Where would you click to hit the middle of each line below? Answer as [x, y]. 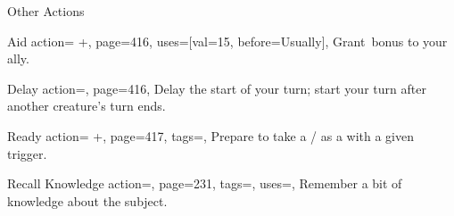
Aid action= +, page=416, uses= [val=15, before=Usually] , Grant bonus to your [227, 41]
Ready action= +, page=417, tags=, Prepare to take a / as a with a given [210, 135]
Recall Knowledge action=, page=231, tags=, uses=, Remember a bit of [205, 183]
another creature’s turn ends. [87, 106]
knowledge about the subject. [87, 200]
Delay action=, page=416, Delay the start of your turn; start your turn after [217, 88]
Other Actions [46, 11]
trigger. [27, 153]
